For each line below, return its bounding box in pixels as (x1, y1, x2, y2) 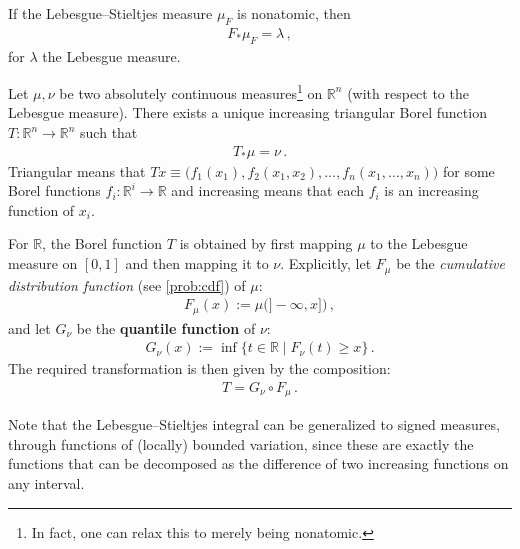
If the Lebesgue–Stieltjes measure (8, 3, 213, 23)
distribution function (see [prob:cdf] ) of (8, 274, 246, 295)
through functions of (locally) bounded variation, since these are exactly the (8, 433, 474, 454)
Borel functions (8, 180, 101, 201)
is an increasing (384, 180, 479, 201)
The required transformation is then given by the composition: (8, 358, 391, 379)
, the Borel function (42, 233, 163, 254)
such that (80, 122, 138, 143)
